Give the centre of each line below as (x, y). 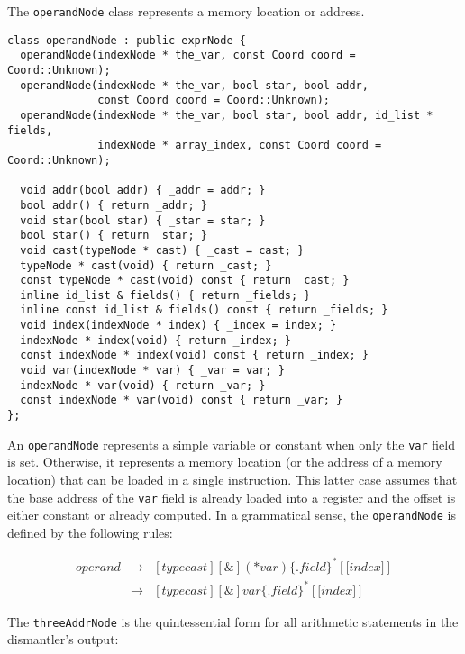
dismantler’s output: (63, 639)
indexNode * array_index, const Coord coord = (240, 145)
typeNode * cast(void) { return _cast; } (146, 265)
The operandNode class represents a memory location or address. (186, 11)
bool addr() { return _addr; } (114, 205)
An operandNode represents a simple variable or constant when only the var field (231, 444)
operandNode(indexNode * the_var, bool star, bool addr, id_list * (227, 115)
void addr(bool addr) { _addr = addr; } (143, 191)
